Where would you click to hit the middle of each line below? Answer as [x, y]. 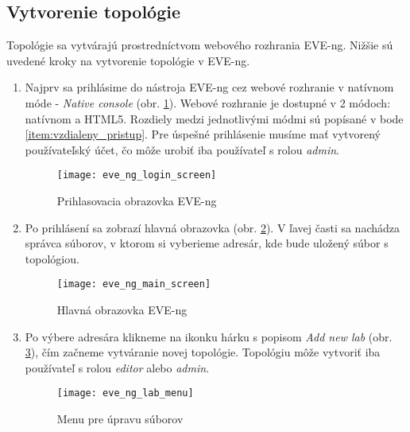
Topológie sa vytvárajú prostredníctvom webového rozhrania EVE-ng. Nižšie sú [200, 45]
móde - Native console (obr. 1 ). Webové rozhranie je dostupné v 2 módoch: [208, 102]
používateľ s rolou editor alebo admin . [117, 367]
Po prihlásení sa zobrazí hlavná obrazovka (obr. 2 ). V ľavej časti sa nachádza [213, 227]
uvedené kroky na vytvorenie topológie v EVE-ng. [128, 60]
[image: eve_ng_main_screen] [134, 284]
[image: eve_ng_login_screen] [137, 175]
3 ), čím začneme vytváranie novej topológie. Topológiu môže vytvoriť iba [203, 352]
